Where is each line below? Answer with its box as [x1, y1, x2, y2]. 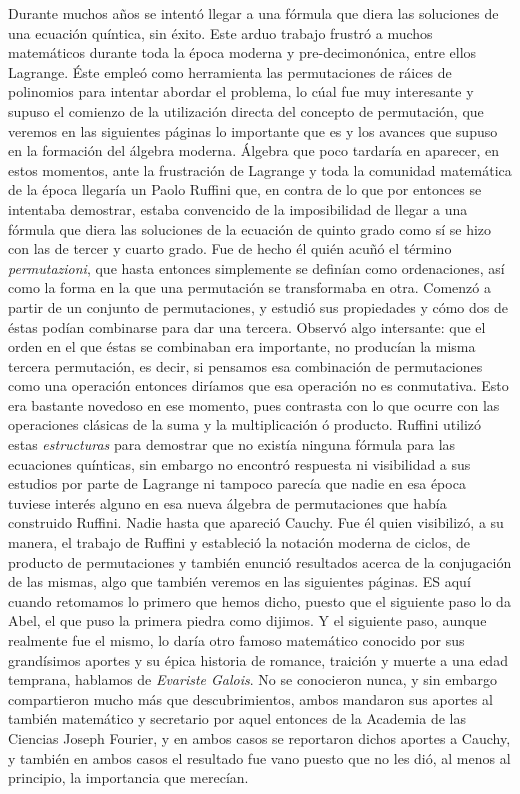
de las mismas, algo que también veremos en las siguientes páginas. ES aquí [8, 571, 471, 592]
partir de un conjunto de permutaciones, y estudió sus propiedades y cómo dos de [8, 296, 508, 317]
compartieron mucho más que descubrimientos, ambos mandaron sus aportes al [8, 688, 493, 709]
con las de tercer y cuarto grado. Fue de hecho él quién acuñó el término [8, 238, 452, 259]
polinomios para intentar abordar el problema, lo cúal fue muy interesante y [8, 81, 474, 102]
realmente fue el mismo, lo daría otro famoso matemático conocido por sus [8, 630, 465, 650]
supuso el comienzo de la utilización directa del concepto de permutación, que [8, 100, 484, 121]
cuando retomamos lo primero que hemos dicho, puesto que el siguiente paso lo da [8, 590, 511, 611]
